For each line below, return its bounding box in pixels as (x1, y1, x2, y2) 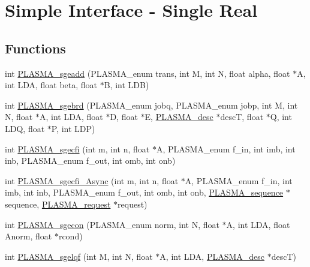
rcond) (58, 230, 83, 242)
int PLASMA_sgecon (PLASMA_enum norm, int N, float (5, 218, 219, 230)
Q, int (270, 110, 292, 123)
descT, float (220, 110, 264, 123)
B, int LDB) (104, 79, 149, 91)
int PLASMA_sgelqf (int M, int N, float (5, 250, 153, 262)
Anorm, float (5, 230, 52, 242)
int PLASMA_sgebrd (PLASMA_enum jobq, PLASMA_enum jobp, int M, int (5, 98, 298, 111)
